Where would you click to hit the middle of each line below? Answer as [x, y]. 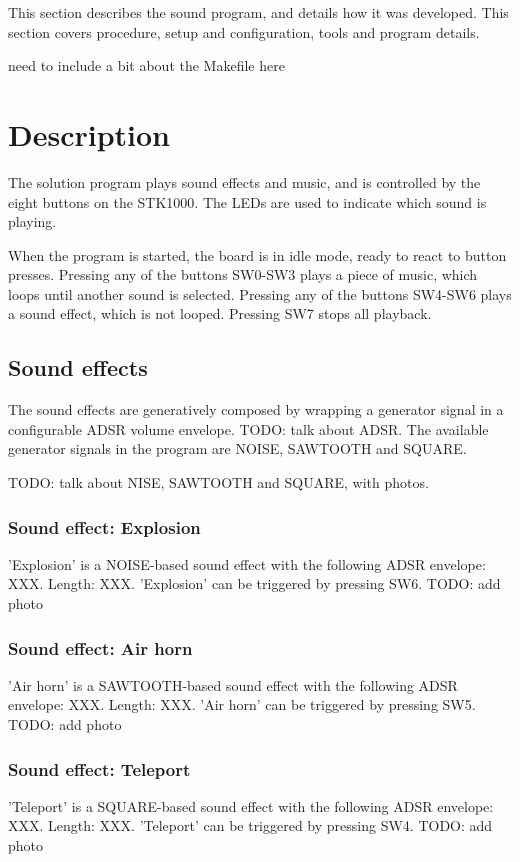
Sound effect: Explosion [104, 526]
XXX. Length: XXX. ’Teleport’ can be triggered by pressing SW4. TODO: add [250, 825]
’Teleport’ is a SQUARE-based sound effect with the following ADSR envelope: [251, 805]
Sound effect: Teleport [99, 768]
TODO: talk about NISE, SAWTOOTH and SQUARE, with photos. [218, 482]
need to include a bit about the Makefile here [146, 65]
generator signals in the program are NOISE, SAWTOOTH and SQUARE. [237, 448]
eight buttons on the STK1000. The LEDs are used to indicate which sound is [247, 201]
